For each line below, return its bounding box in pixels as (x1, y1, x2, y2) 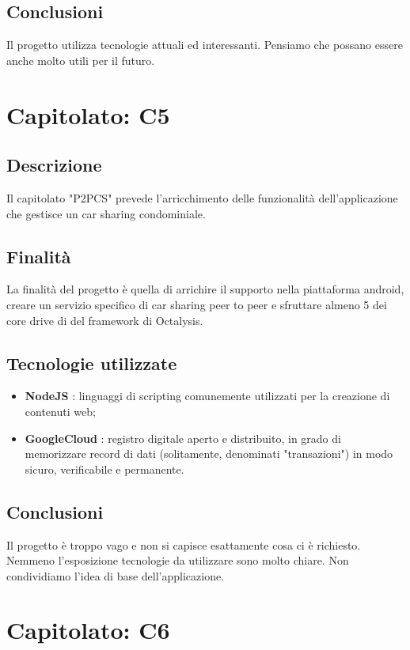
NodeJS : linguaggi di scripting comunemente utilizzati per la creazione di (25, 387, 390, 404)
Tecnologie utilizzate (6, 350, 177, 375)
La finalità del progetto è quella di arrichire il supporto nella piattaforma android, (6, 281, 404, 297)
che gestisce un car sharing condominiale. (6, 205, 206, 221)
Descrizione (6, 153, 102, 177)
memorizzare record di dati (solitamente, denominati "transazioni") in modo (25, 445, 393, 462)
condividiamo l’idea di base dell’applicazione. (6, 567, 225, 584)
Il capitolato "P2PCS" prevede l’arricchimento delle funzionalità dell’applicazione (6, 189, 398, 206)
